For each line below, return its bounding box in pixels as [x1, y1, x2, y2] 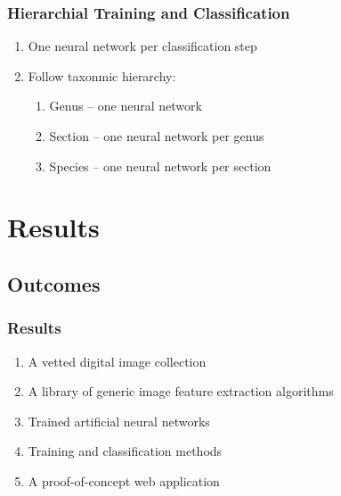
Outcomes [7, 269, 101, 297]
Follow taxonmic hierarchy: [28, 66, 176, 85]
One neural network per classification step [28, 37, 257, 55]
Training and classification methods [28, 442, 223, 460]
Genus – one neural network [49, 96, 202, 115]
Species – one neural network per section [49, 156, 272, 175]
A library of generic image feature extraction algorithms [28, 382, 334, 401]
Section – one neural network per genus [49, 127, 264, 145]
